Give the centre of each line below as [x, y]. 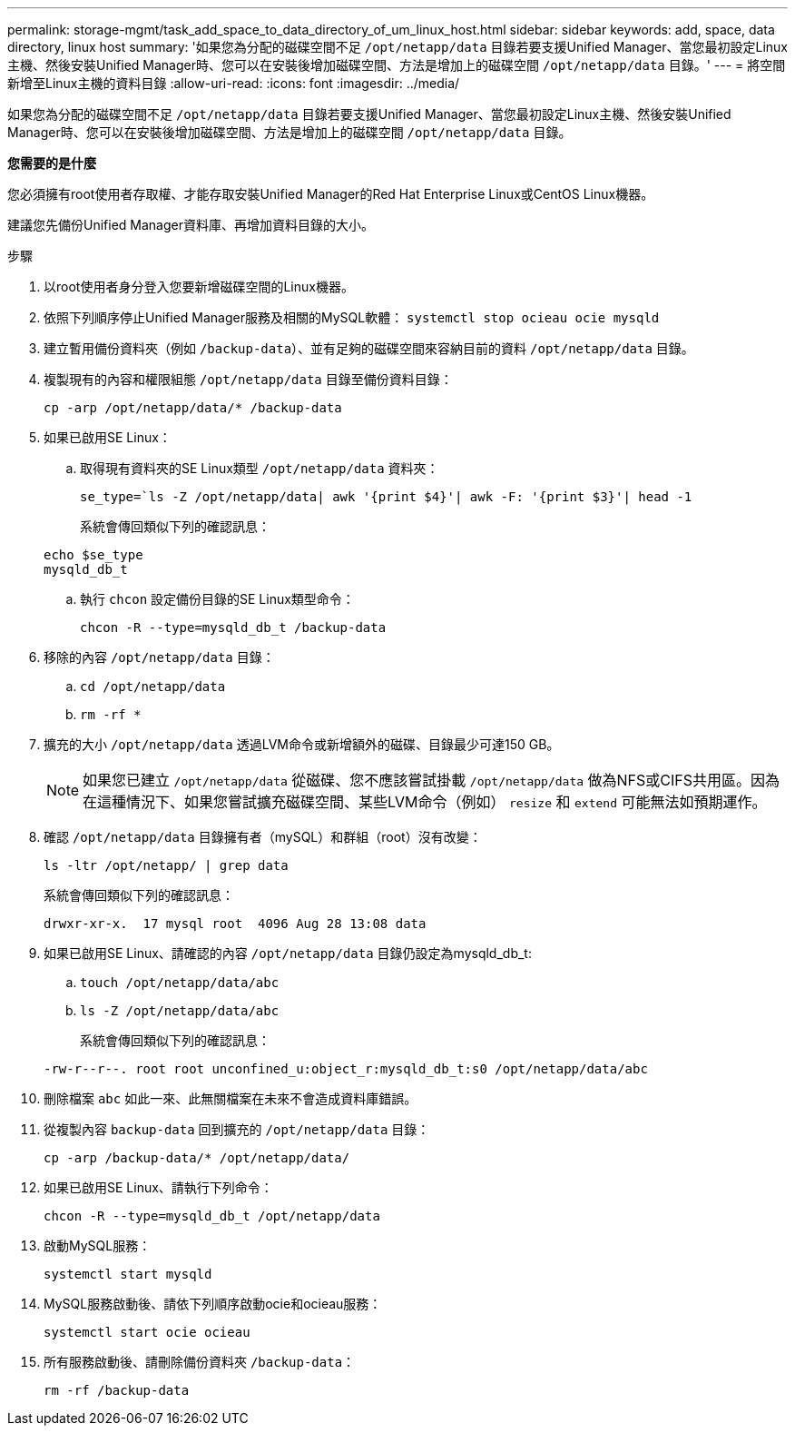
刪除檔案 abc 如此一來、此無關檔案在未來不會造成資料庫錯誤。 [231, 1098]
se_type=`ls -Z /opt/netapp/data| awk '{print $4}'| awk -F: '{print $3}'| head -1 [386, 497]
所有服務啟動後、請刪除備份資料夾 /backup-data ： [200, 1362]
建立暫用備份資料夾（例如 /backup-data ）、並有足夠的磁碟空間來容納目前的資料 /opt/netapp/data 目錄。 [369, 348]
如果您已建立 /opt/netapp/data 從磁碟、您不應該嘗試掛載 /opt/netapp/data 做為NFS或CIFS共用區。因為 [432, 780]
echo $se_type [93, 555]
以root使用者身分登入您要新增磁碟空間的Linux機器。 [199, 287]
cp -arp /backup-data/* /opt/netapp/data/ [197, 1158]
